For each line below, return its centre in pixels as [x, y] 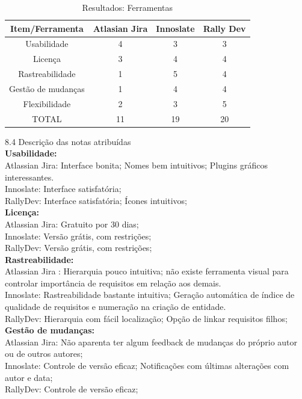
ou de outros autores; [44, 354]
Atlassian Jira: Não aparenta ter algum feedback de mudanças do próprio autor [151, 342]
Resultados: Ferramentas [128, 7]
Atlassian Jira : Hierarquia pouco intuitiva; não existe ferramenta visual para [147, 271]
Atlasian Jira [120, 28]
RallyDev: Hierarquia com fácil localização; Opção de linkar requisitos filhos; [146, 318]
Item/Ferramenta [47, 28]
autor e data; [29, 377]
